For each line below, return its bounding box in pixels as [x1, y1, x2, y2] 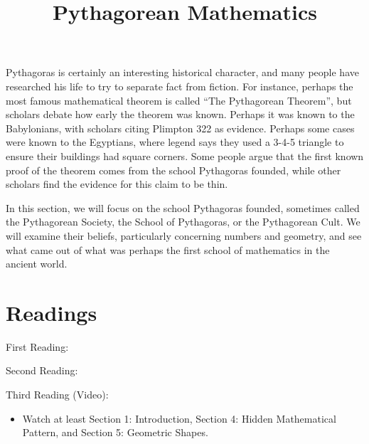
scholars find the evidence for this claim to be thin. [6, 176, 228, 191]
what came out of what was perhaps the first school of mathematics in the [6, 242, 330, 257]
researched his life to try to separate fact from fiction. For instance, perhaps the [6, 78, 353, 93]
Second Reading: [6, 363, 78, 378]
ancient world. [6, 256, 68, 271]
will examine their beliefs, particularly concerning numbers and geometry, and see [6, 228, 362, 243]
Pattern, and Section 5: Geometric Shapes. [22, 425, 208, 440]
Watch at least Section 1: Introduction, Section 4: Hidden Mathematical [22, 411, 336, 425]
